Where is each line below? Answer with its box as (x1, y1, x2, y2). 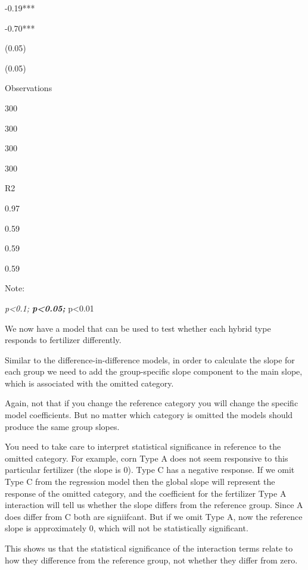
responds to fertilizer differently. (5, 334, 122, 346)
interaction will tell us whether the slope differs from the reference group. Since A (5, 499, 303, 511)
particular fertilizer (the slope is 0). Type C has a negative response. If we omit (5, 463, 295, 476)
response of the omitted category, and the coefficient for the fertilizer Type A (5, 487, 287, 499)
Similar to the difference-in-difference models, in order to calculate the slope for (5, 353, 295, 366)
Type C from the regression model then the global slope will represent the (5, 475, 275, 488)
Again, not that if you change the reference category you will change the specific (5, 397, 298, 409)
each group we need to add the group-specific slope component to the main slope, (5, 365, 303, 378)
